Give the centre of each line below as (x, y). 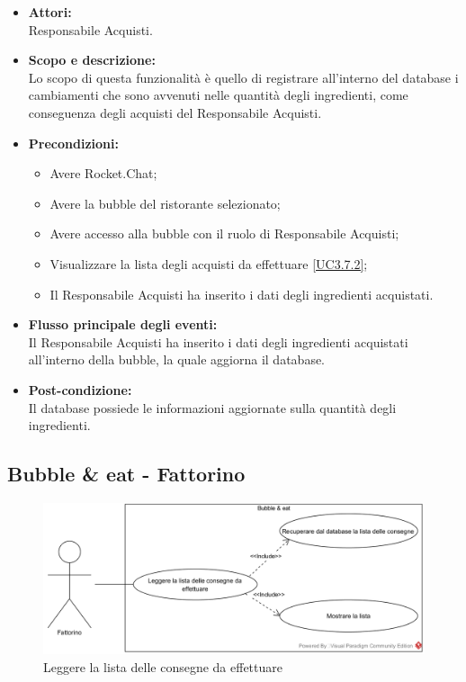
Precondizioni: (73, 143)
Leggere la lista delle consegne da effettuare (163, 666)
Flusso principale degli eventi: (123, 324)
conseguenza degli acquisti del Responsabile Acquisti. (175, 112)
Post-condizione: (80, 389)
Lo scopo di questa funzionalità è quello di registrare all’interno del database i (243, 77)
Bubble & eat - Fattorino (126, 474)
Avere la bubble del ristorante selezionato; (165, 203)
